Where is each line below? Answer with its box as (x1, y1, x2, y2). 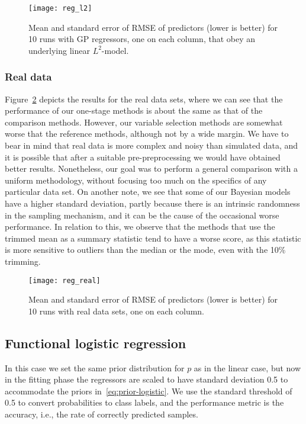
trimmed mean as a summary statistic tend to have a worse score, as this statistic (5, 232, 301, 244)
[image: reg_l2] (28, 4, 92, 12)
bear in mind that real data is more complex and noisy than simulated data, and (5, 139, 298, 152)
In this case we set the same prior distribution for (5, 361, 185, 374)
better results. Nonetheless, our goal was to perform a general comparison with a (5, 162, 298, 175)
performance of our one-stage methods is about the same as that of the (5, 104, 263, 117)
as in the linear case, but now (194, 361, 301, 374)
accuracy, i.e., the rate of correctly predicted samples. (5, 407, 198, 420)
